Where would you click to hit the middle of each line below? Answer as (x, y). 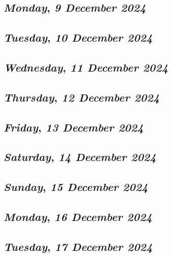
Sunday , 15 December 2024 (76, 187)
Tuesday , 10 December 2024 (78, 37)
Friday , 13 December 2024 (74, 127)
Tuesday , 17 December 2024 (78, 246)
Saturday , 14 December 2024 (80, 157)
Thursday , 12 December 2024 (82, 97)
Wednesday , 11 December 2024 (86, 67)
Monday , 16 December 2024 (78, 216)
